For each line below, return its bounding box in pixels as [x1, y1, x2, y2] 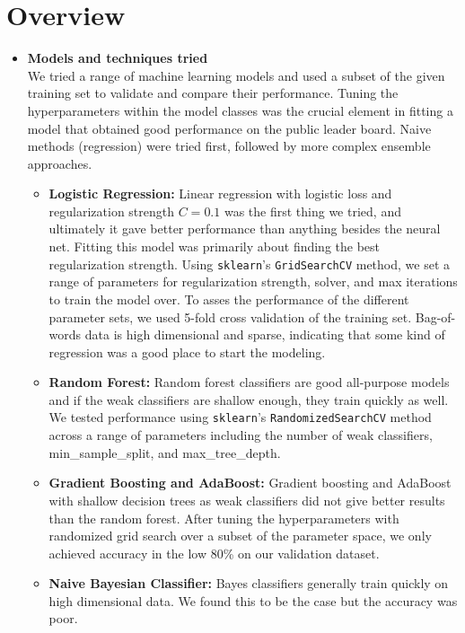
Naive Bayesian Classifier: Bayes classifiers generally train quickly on [48, 574, 449, 593]
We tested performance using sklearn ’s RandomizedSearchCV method [48, 408, 432, 426]
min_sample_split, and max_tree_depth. [48, 443, 281, 462]
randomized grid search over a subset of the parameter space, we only [48, 526, 432, 545]
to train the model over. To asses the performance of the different [48, 289, 409, 308]
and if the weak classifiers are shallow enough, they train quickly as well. [48, 390, 449, 409]
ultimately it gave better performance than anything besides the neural [48, 219, 441, 238]
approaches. [27, 154, 92, 172]
